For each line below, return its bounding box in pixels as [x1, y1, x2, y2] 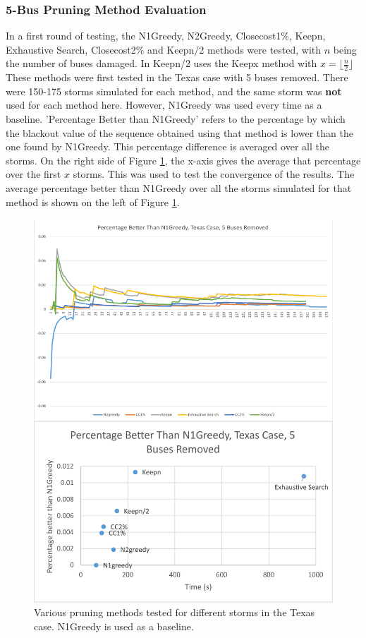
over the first [6, 167, 61, 181]
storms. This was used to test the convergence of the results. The [73, 167, 355, 181]
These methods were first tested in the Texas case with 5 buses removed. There [6, 70, 348, 85]
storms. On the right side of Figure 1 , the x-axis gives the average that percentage [6, 152, 361, 167]
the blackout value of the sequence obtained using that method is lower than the [6, 125, 353, 140]
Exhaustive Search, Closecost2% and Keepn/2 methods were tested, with [6, 42, 322, 56]
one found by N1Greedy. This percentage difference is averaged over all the [6, 139, 329, 154]
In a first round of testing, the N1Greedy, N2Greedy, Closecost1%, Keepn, [6, 28, 326, 43]
